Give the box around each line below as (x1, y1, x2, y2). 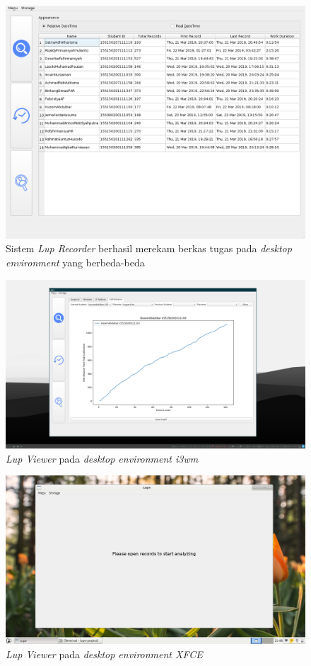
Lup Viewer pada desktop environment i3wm (6, 451, 199, 465)
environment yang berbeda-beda (6, 254, 145, 269)
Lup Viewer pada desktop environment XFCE (6, 646, 203, 661)
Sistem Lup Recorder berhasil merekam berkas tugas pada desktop (6, 241, 292, 256)
